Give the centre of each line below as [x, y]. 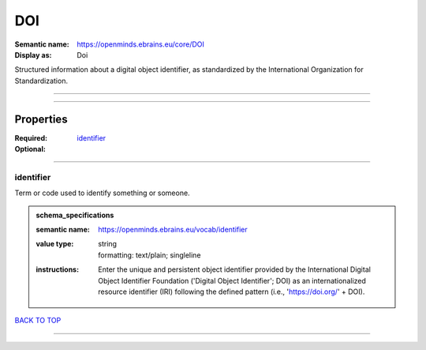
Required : [31, 137]
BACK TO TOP [38, 321]
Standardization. [41, 81]
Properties [41, 119]
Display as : [33, 55]
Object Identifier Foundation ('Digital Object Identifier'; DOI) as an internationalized [232, 280]
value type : [55, 244]
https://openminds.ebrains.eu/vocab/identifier [173, 229]
